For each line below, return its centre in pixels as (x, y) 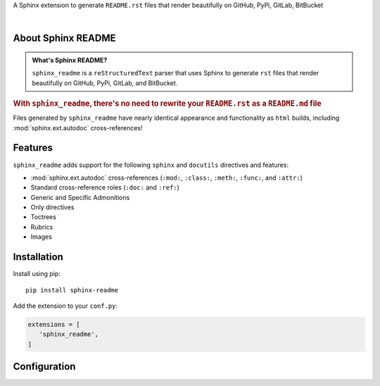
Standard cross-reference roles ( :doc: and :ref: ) (105, 187)
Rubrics (42, 227)
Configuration (44, 367)
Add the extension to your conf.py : (65, 306)
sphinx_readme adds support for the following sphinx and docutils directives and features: (151, 165)
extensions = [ (54, 324)
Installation (38, 257)
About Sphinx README (64, 38)
